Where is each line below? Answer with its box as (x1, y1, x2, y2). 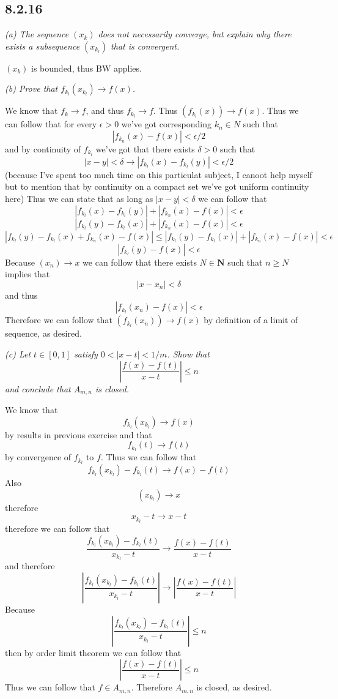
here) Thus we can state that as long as (5, 192, 153, 205)
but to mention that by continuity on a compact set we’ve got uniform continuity (5, 180, 309, 193)
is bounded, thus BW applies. (31, 61, 142, 74)
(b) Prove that (5, 82, 58, 95)
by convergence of (5, 450, 72, 463)
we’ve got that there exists (95, 142, 195, 155)
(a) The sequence (5, 28, 69, 40)
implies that (5, 267, 50, 280)
